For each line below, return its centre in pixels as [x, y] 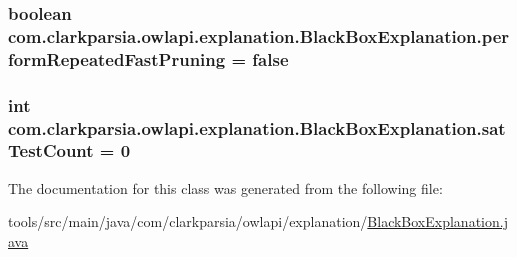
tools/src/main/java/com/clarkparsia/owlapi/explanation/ [188, 221]
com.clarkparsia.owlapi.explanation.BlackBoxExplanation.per [259, 35]
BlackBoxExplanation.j [437, 221]
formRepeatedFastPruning [117, 58]
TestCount [51, 150]
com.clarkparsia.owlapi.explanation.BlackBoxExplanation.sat [257, 127]
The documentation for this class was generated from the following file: [225, 187]
